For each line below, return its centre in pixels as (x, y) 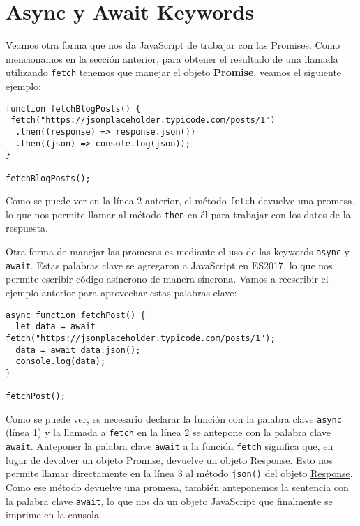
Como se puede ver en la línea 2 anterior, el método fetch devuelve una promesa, (180, 201)
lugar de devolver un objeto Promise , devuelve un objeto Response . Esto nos (169, 459)
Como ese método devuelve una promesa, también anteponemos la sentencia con (177, 487)
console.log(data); (61, 362)
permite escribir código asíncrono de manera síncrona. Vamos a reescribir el (167, 279)
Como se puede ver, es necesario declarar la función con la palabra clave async (174, 418)
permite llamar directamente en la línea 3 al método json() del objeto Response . (179, 473)
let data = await (55, 327)
